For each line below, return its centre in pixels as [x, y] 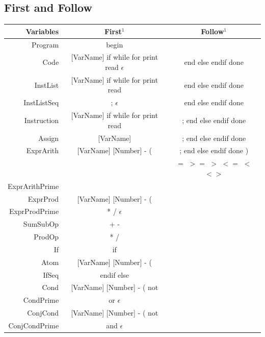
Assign [48, 138]
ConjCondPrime [34, 325]
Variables [42, 31]
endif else [114, 274]
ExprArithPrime [33, 186]
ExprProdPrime [34, 211]
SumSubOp [41, 224]
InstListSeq [41, 102]
